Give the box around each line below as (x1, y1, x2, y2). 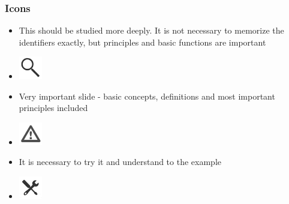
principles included (19, 101, 88, 114)
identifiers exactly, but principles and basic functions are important (19, 35, 266, 48)
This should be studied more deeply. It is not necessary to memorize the (19, 24, 284, 37)
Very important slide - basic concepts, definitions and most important (19, 89, 275, 102)
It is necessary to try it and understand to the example (19, 155, 221, 168)
